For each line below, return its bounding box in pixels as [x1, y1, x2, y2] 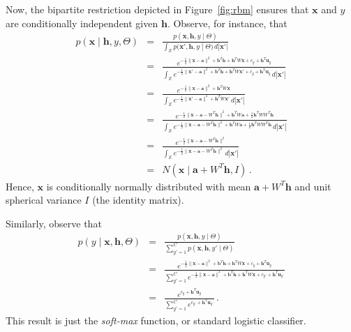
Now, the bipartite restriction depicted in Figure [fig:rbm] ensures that [6, 2, 309, 16]
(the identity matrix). [92, 193, 184, 207]
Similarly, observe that [6, 216, 102, 230]
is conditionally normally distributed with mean [46, 179, 251, 193]
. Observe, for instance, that [167, 15, 287, 30]
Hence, [6, 179, 34, 193]
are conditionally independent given [6, 15, 158, 30]
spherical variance [6, 193, 82, 207]
